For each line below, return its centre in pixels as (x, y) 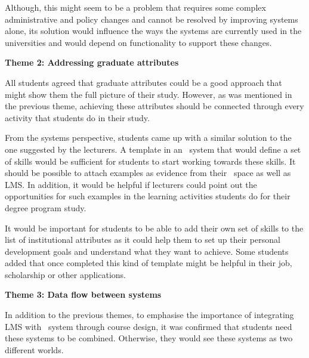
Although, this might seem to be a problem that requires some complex (135, 7)
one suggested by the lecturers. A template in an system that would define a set (153, 149)
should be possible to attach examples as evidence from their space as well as (148, 173)
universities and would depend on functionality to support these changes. (138, 42)
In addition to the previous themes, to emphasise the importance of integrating (149, 315)
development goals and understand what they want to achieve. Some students (147, 251)
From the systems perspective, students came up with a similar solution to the (148, 138)
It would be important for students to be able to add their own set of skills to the (154, 228)
